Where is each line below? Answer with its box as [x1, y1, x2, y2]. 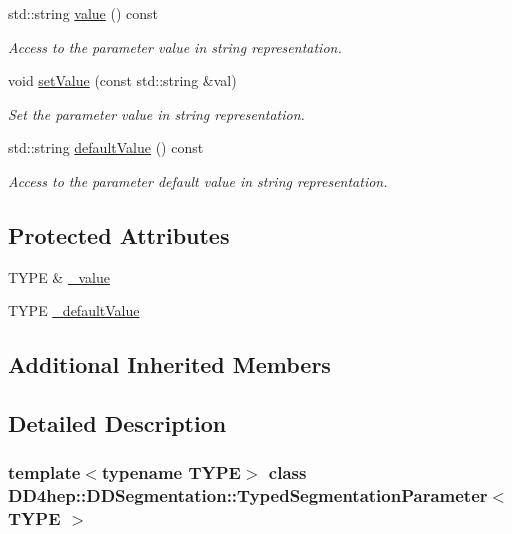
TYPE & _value [8, 266, 110, 287]
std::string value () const [8, 3, 159, 23]
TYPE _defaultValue [8, 300, 140, 321]
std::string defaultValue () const [8, 137, 204, 158]
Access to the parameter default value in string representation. [8, 170, 388, 191]
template [8, 460, 81, 485]
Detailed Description [8, 408, 227, 439]
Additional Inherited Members [8, 349, 331, 380]
